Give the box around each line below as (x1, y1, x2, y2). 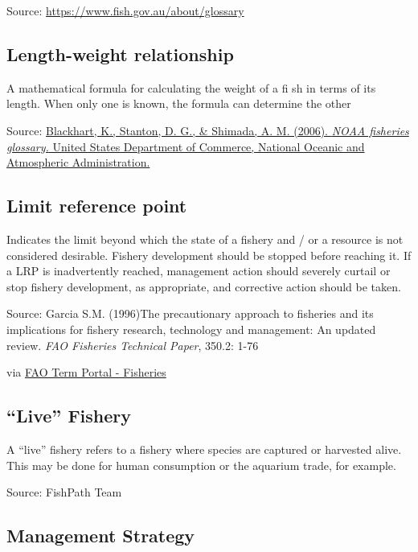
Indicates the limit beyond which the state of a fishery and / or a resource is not (6, 230, 404, 247)
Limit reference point (6, 193, 187, 218)
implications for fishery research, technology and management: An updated (6, 320, 376, 337)
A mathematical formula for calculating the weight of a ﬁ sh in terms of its (6, 79, 376, 96)
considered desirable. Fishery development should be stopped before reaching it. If (6, 246, 412, 263)
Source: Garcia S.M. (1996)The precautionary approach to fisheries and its (6, 305, 374, 322)
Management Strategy (6, 523, 195, 548)
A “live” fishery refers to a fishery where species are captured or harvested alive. (6, 440, 402, 457)
